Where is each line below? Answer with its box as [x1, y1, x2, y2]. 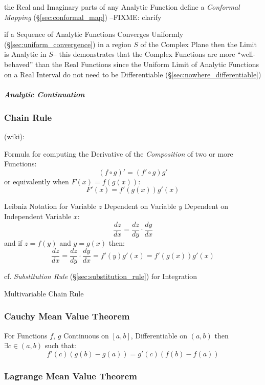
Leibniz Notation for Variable [4, 201, 96, 211]
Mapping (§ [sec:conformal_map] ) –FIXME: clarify [4, 11, 162, 22]
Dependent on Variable [104, 201, 176, 211]
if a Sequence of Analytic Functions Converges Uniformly [4, 29, 184, 39]
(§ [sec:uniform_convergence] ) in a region [4, 38, 131, 49]
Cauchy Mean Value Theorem [4, 310, 130, 323]
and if [4, 237, 23, 248]
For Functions [4, 330, 48, 340]
